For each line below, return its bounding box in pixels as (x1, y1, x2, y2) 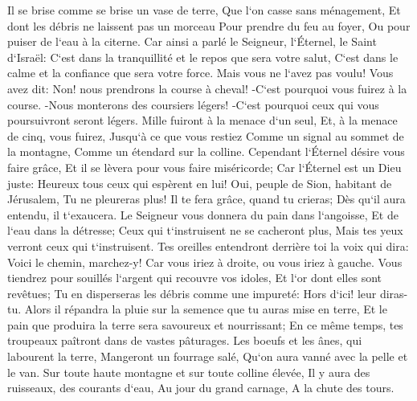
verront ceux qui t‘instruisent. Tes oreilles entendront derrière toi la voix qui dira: (7, 237, 409, 254)
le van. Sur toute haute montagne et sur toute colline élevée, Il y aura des (7, 363, 370, 380)
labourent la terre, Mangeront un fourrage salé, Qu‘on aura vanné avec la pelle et (7, 348, 408, 365)
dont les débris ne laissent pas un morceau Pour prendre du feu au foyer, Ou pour (7, 17, 411, 34)
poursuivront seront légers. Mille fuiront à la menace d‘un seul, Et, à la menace (7, 112, 398, 129)
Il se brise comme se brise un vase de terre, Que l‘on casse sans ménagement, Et (7, 2, 401, 18)
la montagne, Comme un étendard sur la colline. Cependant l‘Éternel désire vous (7, 143, 405, 160)
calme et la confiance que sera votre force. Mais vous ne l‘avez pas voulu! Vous (7, 64, 394, 81)
